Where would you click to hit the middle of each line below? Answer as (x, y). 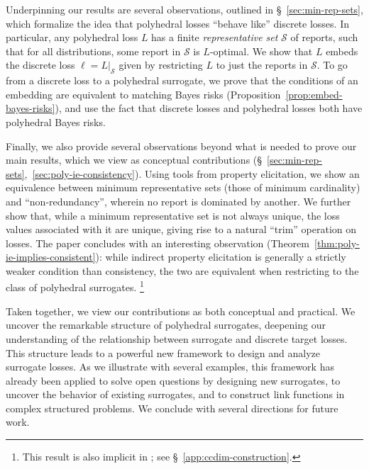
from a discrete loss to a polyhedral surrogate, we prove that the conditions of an (182, 80)
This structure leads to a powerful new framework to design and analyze (163, 352)
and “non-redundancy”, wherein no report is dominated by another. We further (178, 201)
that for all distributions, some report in (93, 51)
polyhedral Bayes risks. (56, 122)
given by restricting (161, 65)
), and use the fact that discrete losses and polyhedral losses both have (209, 108)
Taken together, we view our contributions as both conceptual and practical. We (181, 311)
